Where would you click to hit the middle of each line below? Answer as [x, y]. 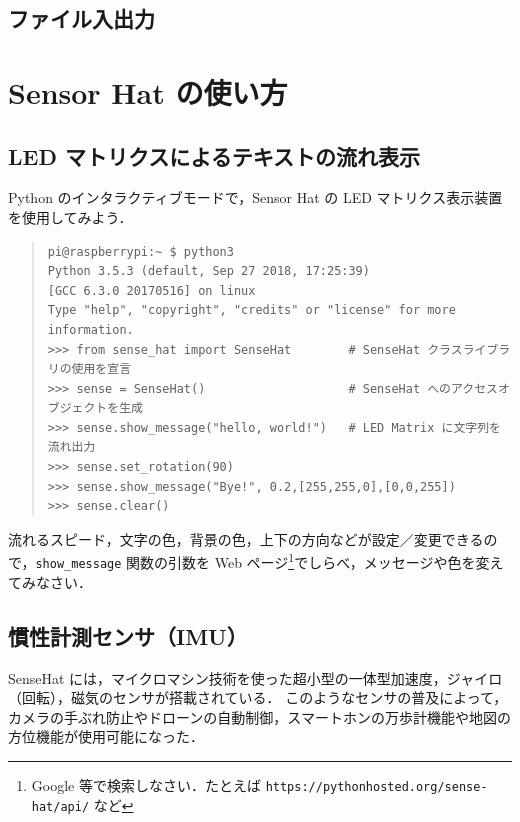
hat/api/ [60, 806]
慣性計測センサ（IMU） [128, 635]
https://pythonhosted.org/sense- [376, 786]
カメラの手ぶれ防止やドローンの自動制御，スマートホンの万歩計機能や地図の [259, 716]
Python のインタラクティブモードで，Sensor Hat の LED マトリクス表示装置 [255, 197]
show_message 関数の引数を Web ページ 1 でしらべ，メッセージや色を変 [262, 561]
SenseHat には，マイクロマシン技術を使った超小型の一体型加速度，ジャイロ [255, 677]
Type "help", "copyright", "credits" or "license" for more [251, 310]
